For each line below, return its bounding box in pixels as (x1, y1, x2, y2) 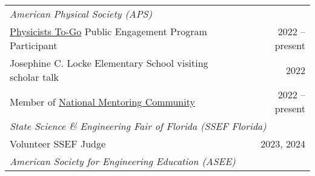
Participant (10, 38, 58, 52)
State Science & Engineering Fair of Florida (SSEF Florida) (10, 119, 267, 133)
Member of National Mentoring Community (10, 94, 195, 109)
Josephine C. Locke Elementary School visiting (10, 56, 208, 70)
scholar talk (10, 70, 59, 84)
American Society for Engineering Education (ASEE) (10, 154, 236, 168)
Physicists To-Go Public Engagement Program (10, 24, 207, 38)
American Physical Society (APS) (10, 7, 153, 21)
